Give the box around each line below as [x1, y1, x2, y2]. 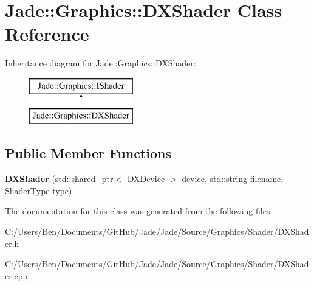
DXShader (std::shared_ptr [5, 172, 114, 185]
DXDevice [127, 172, 165, 185]
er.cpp [5, 269, 28, 282]
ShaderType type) [5, 184, 72, 197]
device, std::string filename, [182, 172, 284, 185]
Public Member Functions [5, 144, 171, 162]
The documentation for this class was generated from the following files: [5, 204, 273, 217]
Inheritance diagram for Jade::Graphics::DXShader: [5, 57, 196, 69]
